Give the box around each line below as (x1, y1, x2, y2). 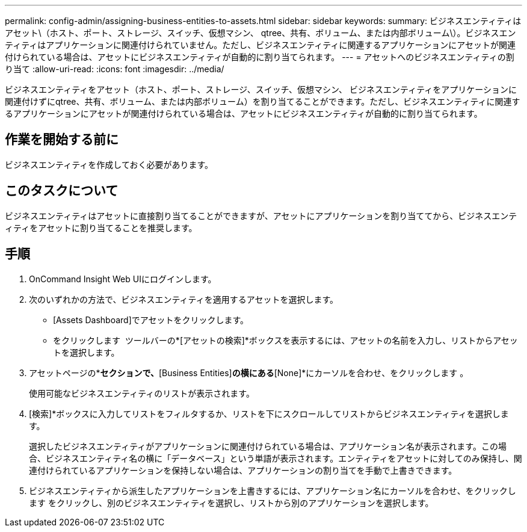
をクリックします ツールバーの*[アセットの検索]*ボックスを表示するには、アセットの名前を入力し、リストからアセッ (53, 335, 518, 345)
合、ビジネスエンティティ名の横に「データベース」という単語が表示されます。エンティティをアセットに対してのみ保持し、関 (29, 453, 522, 463)
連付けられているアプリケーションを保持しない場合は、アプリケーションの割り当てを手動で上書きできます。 (29, 465, 457, 475)
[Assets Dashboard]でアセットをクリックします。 (53, 314, 249, 325)
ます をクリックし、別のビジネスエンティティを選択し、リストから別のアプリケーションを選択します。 (29, 497, 434, 508)
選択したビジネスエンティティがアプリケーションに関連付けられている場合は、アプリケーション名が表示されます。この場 (29, 441, 507, 451)
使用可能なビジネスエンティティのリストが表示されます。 (29, 388, 254, 398)
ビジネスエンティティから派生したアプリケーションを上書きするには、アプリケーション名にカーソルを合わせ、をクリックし (29, 485, 516, 496)
